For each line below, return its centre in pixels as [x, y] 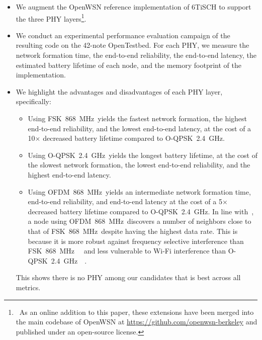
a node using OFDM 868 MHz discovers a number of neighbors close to [140, 221]
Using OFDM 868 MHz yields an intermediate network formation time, [139, 191]
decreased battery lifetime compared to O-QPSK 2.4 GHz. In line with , [141, 211]
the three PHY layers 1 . [51, 18]
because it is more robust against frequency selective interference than [136, 241]
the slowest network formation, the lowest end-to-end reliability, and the [139, 165]
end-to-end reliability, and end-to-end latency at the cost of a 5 [125, 201]
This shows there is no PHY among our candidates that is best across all [128, 277]
